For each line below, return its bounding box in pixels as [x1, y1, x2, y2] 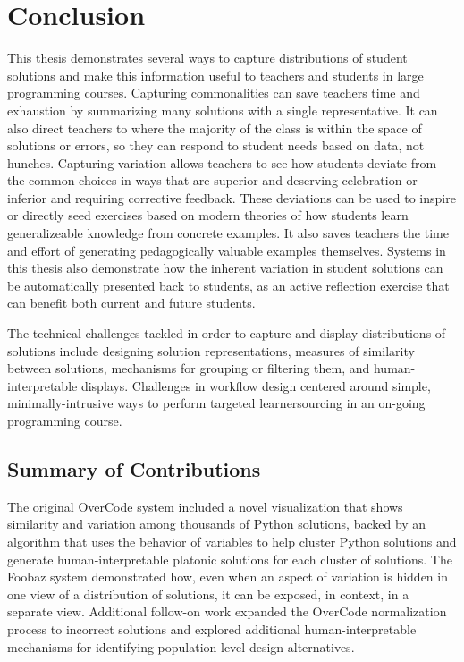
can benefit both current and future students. [7, 293, 256, 312]
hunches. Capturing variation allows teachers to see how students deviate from [7, 153, 437, 172]
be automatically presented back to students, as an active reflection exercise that [7, 276, 450, 294]
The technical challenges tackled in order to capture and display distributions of [7, 324, 446, 343]
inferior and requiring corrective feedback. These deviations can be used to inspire [7, 188, 456, 207]
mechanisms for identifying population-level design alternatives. [7, 637, 355, 656]
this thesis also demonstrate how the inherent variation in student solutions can [7, 259, 443, 277]
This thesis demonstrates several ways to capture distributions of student [7, 48, 408, 67]
